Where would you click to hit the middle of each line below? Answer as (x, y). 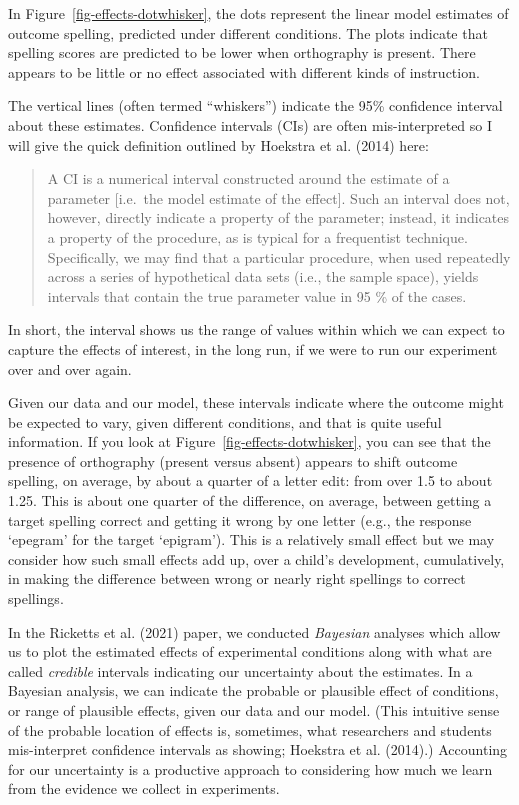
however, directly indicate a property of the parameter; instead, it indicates (278, 217)
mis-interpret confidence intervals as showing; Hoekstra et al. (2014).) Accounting (258, 749)
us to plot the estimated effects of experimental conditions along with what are (250, 651)
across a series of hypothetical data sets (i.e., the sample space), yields (263, 276)
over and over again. (70, 368)
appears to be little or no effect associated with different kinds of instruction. (244, 71)
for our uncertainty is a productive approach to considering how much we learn (250, 768)
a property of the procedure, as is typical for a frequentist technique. (257, 236)
